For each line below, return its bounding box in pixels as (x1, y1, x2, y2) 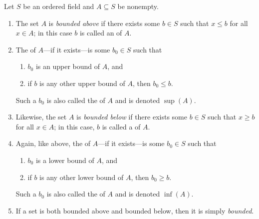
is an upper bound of (35, 61, 100, 71)
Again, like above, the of (15, 138, 91, 148)
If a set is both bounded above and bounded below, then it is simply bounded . (15, 205, 254, 215)
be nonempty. (117, 1, 159, 11)
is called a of (102, 121, 141, 131)
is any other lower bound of (39, 171, 124, 182)
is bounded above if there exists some (48, 17, 160, 28)
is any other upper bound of (39, 77, 125, 88)
